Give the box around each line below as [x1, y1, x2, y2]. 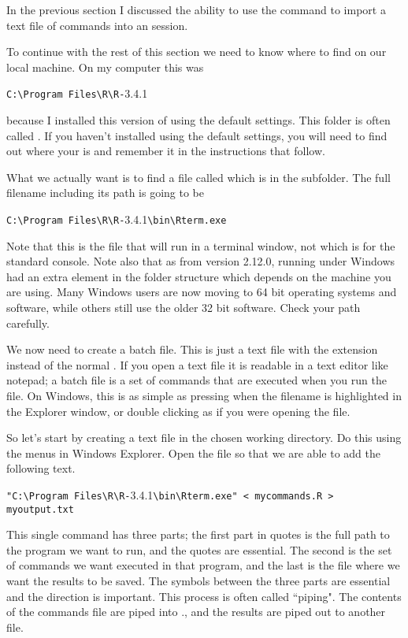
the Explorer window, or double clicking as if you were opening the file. [6, 402, 351, 419]
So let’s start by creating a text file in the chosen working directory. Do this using [6, 429, 402, 446]
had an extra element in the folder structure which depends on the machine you [6, 268, 391, 284]
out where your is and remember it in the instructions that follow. [6, 143, 325, 159]
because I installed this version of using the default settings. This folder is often [6, 112, 391, 128]
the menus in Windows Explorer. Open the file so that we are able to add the [6, 444, 380, 461]
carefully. [6, 314, 50, 331]
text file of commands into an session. [6, 17, 188, 33]
